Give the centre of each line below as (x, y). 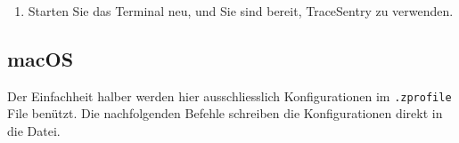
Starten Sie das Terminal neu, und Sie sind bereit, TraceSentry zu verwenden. (241, 11)
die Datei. (34, 131)
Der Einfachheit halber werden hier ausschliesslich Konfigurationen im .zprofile (229, 95)
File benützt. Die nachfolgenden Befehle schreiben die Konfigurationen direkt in (225, 113)
